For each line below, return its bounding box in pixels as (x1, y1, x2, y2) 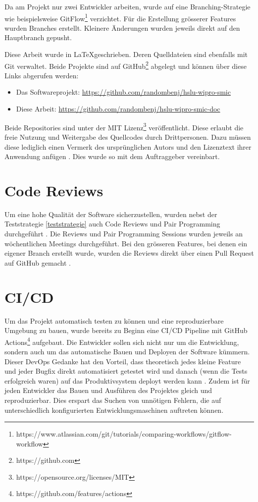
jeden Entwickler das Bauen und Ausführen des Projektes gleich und (4, 385, 212, 395)
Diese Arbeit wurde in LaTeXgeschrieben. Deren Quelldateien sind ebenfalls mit (4, 49, 248, 59)
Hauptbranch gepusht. (4, 32, 72, 43)
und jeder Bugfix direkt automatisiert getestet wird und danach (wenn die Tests (4, 366, 248, 376)
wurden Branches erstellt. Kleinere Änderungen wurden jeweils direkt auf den (4, 22, 240, 33)
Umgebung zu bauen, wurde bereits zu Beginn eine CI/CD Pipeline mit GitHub (4, 325, 248, 335)
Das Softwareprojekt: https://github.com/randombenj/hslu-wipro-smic (16, 87, 231, 97)
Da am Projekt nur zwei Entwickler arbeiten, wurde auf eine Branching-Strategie (4, 1, 251, 11)
